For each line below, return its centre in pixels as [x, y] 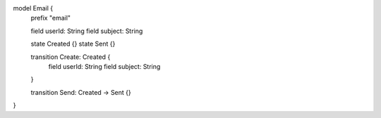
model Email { [33, 8]
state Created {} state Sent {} [73, 44]
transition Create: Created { [71, 57]
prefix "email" [50, 18]
